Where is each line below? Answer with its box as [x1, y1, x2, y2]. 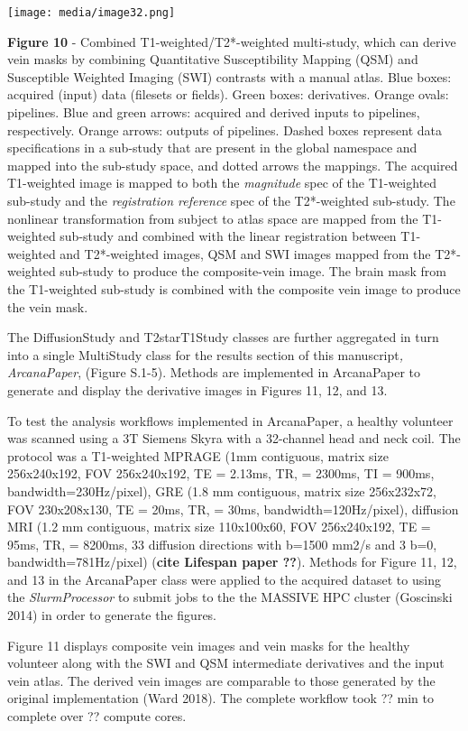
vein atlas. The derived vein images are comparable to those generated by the [7, 671, 436, 689]
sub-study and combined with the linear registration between [60, 227, 397, 245]
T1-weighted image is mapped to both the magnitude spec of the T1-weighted [7, 173, 437, 192]
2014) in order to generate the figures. [7, 606, 217, 625]
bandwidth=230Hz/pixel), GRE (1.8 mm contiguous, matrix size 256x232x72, [7, 481, 436, 500]
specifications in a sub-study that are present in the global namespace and [7, 138, 418, 157]
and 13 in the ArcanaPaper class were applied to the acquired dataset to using [7, 569, 441, 588]
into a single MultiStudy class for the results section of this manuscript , [7, 345, 404, 364]
